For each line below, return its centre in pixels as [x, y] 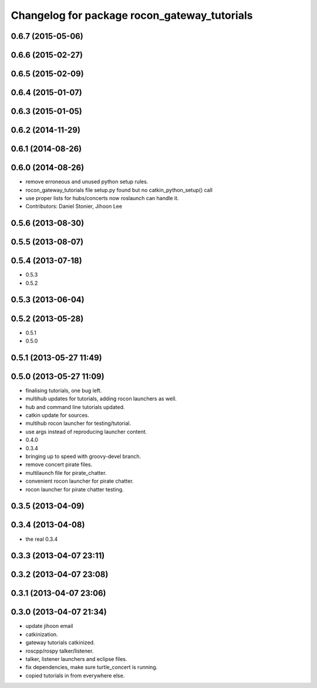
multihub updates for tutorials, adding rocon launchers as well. [101, 399]
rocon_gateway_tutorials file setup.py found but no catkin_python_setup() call [119, 190]
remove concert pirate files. [59, 464]
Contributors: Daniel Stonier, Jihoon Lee [74, 207]
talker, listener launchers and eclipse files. [76, 659]
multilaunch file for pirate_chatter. [66, 473]
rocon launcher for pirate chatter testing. [75, 489]
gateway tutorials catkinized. [60, 643]
